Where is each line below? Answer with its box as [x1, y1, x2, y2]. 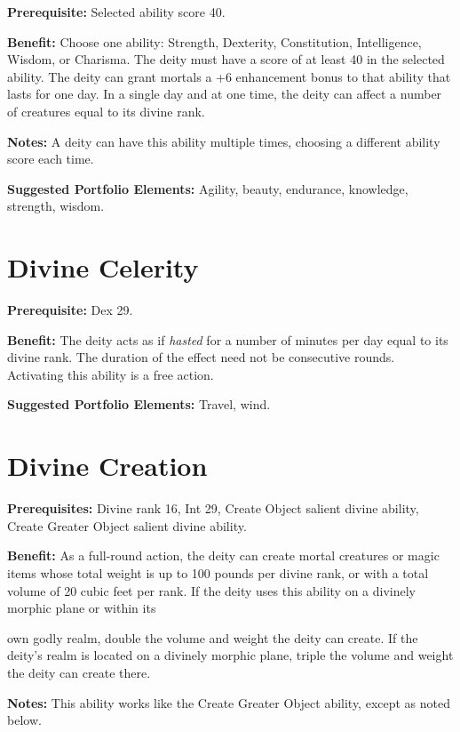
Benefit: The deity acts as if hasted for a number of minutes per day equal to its [7, 330, 448, 349]
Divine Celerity [7, 249, 199, 286]
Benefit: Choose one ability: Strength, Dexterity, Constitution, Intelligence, [7, 32, 422, 51]
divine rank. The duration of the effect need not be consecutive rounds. [7, 348, 395, 366]
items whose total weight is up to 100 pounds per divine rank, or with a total [7, 563, 429, 582]
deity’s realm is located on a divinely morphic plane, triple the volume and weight [7, 646, 454, 664]
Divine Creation [7, 447, 208, 484]
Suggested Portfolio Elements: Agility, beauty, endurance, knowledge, [7, 179, 408, 197]
